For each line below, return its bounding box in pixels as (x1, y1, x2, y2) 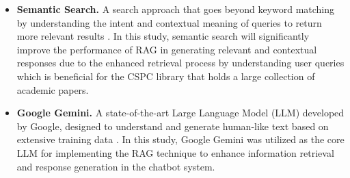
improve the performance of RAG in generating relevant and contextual (16, 42, 317, 56)
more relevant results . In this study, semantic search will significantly (16, 29, 310, 43)
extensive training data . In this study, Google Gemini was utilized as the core (16, 132, 345, 147)
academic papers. (16, 82, 89, 97)
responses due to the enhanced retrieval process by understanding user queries (16, 55, 345, 70)
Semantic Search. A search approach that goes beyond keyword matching (16, 2, 335, 16)
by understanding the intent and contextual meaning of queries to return (16, 15, 322, 29)
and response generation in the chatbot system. (16, 159, 215, 173)
